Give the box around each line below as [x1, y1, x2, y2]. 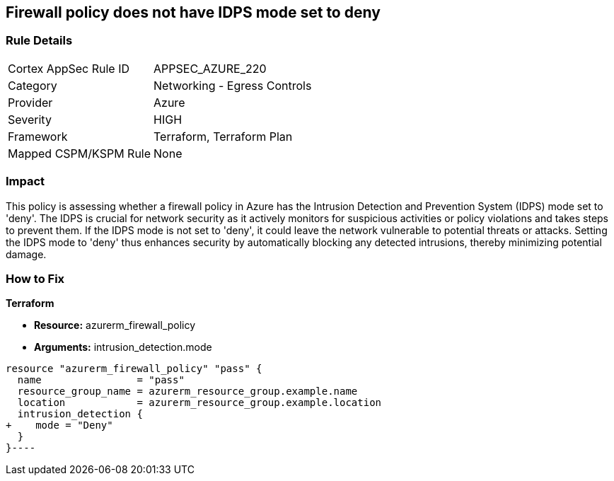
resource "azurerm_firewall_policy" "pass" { [6, 363, 262, 375]
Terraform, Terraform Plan [153, 129, 293, 144]
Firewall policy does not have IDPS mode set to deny [6, 4, 381, 21]
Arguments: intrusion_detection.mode [34, 341, 212, 354]
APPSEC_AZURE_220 [153, 61, 267, 76]
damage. [6, 248, 47, 260]
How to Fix [6, 271, 65, 286]
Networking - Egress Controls [153, 78, 312, 93]
